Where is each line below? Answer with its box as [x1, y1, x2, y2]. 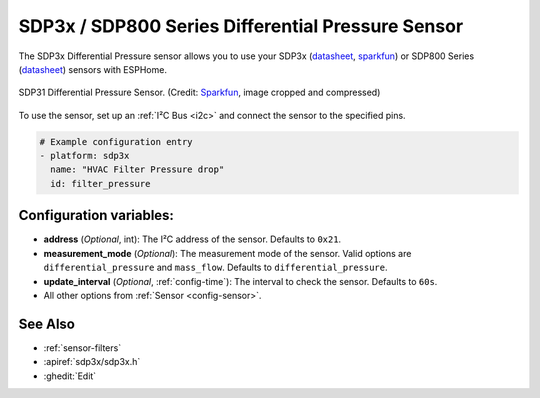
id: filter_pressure [50, 178, 151, 189]
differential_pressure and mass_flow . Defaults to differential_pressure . [43, 261, 389, 274]
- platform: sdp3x [39, 150, 130, 162]
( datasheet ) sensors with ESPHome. [18, 63, 167, 75]
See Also [18, 315, 75, 332]
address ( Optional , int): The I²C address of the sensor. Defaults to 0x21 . [43, 233, 342, 245]
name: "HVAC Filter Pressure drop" [50, 164, 225, 175]
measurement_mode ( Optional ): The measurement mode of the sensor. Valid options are [43, 247, 412, 259]
